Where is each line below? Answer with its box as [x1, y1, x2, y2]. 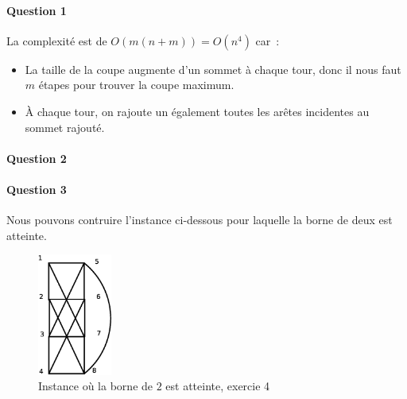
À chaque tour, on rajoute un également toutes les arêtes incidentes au [25, 103, 370, 119]
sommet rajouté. [25, 118, 105, 135]
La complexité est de [6, 32, 107, 48]
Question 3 [6, 180, 67, 197]
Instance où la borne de [38, 378, 153, 394]
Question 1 [6, 2, 67, 18]
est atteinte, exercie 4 [165, 378, 270, 394]
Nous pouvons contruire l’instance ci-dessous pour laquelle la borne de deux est [6, 211, 393, 228]
